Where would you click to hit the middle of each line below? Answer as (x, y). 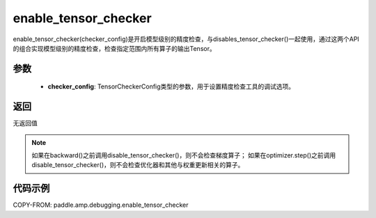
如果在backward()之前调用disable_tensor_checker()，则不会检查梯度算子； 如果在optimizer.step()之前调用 (184, 155)
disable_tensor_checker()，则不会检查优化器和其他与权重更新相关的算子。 (138, 165)
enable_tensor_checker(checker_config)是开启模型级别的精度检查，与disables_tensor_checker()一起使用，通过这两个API (186, 39)
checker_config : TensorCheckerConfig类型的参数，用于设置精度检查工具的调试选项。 (171, 86)
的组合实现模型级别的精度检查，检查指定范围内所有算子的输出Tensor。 (114, 48)
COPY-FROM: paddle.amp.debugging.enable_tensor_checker (101, 205)
